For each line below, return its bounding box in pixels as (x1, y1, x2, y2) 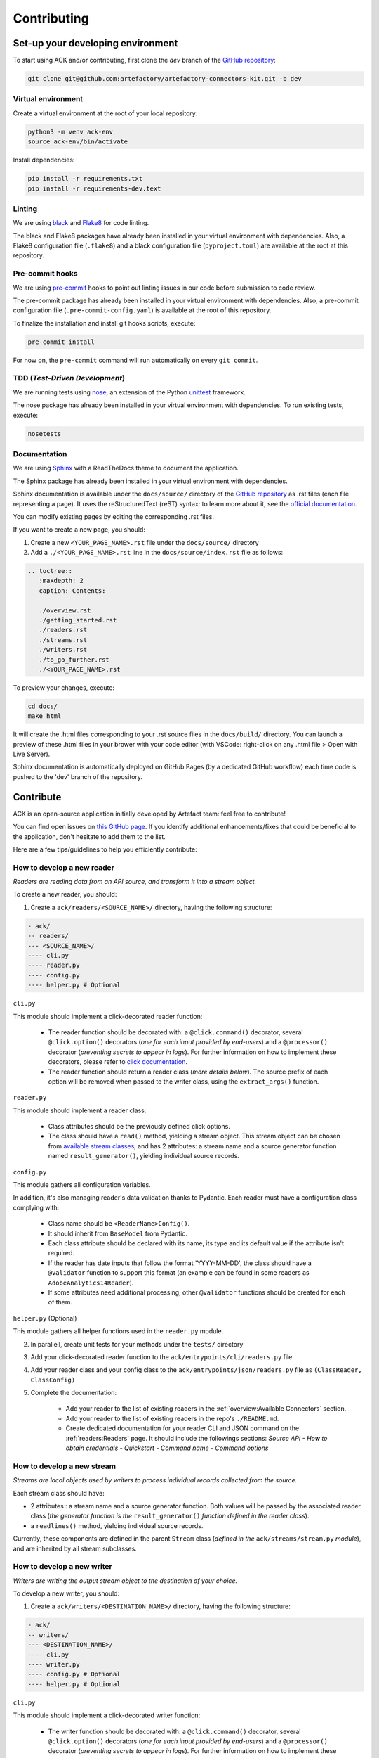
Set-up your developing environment (13, 37, 178, 49)
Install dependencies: (13, 155, 75, 165)
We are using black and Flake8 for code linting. (13, 219, 149, 227)
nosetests (27, 430, 62, 437)
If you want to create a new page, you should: (13, 525, 145, 534)
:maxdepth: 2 (39, 577, 84, 585)
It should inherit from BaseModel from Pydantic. (48, 1229, 187, 1238)
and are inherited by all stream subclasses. (13, 1544, 137, 1553)
